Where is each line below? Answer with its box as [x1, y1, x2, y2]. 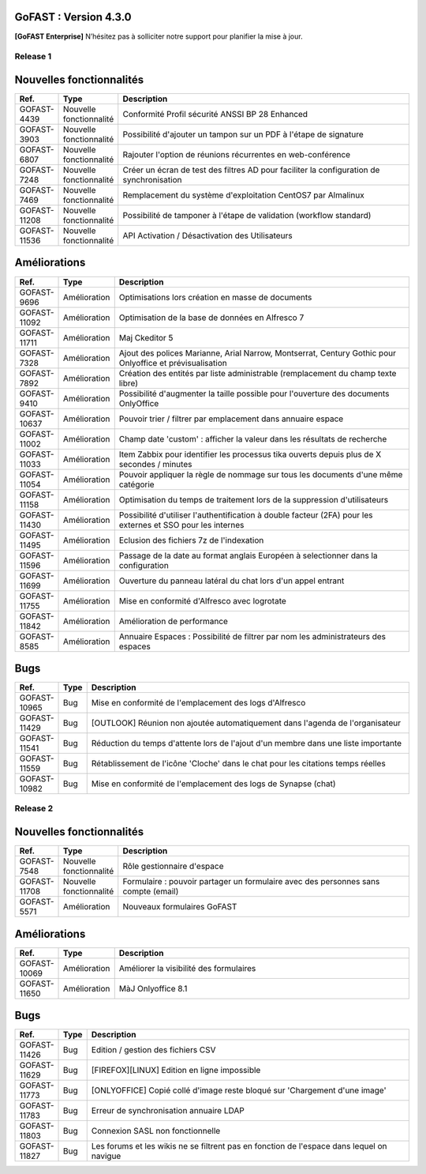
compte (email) [122, 886, 179, 897]
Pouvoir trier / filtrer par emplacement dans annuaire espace [118, 413, 344, 424]
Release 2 [14, 803, 54, 814]
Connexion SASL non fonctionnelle [91, 1126, 221, 1137]
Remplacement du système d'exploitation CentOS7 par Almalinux [122, 190, 364, 201]
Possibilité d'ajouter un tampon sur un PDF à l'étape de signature [122, 129, 364, 140]
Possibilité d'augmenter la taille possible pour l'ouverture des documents [118, 388, 390, 399]
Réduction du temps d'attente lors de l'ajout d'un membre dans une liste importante [91, 738, 402, 749]
